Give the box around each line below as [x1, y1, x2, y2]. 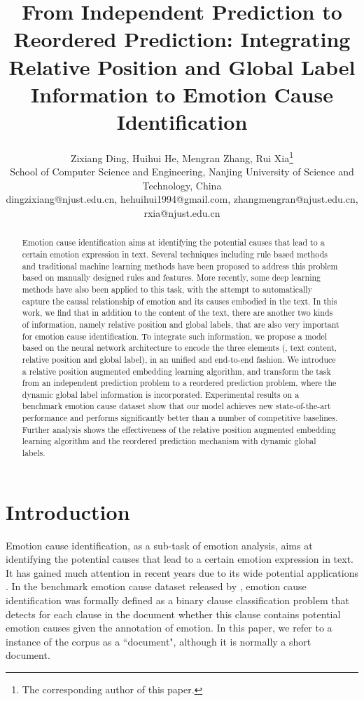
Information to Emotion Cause [31, 79, 333, 108]
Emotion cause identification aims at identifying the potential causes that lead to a [22, 236, 325, 248]
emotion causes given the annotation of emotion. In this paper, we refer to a [6, 620, 332, 635]
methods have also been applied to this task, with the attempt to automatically [22, 283, 312, 295]
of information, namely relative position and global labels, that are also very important [22, 318, 339, 330]
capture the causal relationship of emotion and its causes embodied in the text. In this [22, 295, 337, 307]
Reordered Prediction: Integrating [13, 25, 351, 53]
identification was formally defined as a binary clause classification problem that [6, 593, 349, 608]
